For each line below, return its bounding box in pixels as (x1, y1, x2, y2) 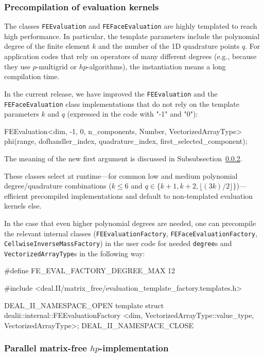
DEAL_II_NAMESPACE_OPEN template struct (4, 299, 164, 310)
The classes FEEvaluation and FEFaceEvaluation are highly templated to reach (4, 21, 257, 31)
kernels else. (4, 200, 42, 211)
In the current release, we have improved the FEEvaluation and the (4, 88, 218, 99)
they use (4, 61, 31, 71)
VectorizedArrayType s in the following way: (4, 248, 145, 258)
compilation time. (4, 71, 60, 82)
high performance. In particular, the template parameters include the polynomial (4, 30, 260, 41)
